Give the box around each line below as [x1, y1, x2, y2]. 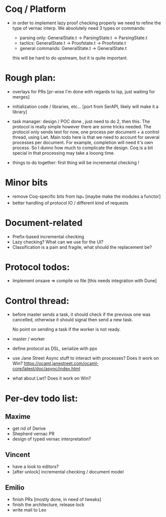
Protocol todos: [5, 261, 70, 273]
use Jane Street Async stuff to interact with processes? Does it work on [12, 355, 159, 361]
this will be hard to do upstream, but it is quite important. [12, 55, 128, 60]
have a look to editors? [12, 463, 59, 469]
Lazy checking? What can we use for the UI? [12, 239, 104, 245]
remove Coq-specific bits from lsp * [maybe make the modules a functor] [12, 193, 161, 200]
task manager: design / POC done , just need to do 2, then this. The [12, 118, 150, 124]
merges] [12, 94, 30, 100]
